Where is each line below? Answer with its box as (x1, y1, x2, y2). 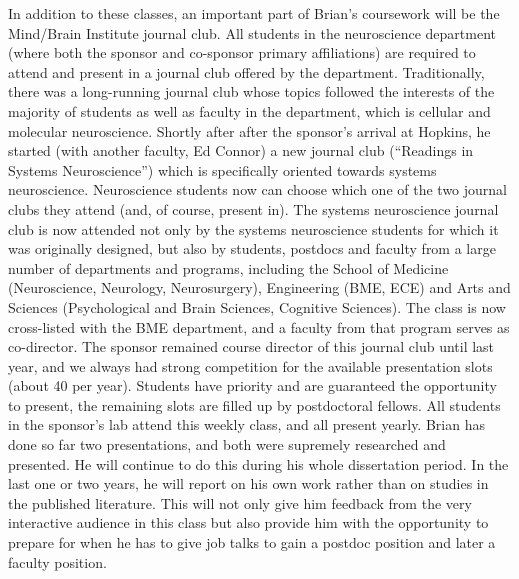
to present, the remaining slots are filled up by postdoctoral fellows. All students (8, 394, 501, 415)
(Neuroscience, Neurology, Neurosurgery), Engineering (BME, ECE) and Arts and (8, 277, 511, 298)
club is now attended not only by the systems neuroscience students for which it (8, 218, 499, 239)
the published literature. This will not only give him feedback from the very (8, 492, 472, 513)
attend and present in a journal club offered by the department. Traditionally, (8, 61, 485, 82)
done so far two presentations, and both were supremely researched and (8, 434, 446, 455)
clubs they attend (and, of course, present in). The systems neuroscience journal (8, 198, 499, 219)
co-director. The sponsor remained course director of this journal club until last (8, 336, 495, 357)
